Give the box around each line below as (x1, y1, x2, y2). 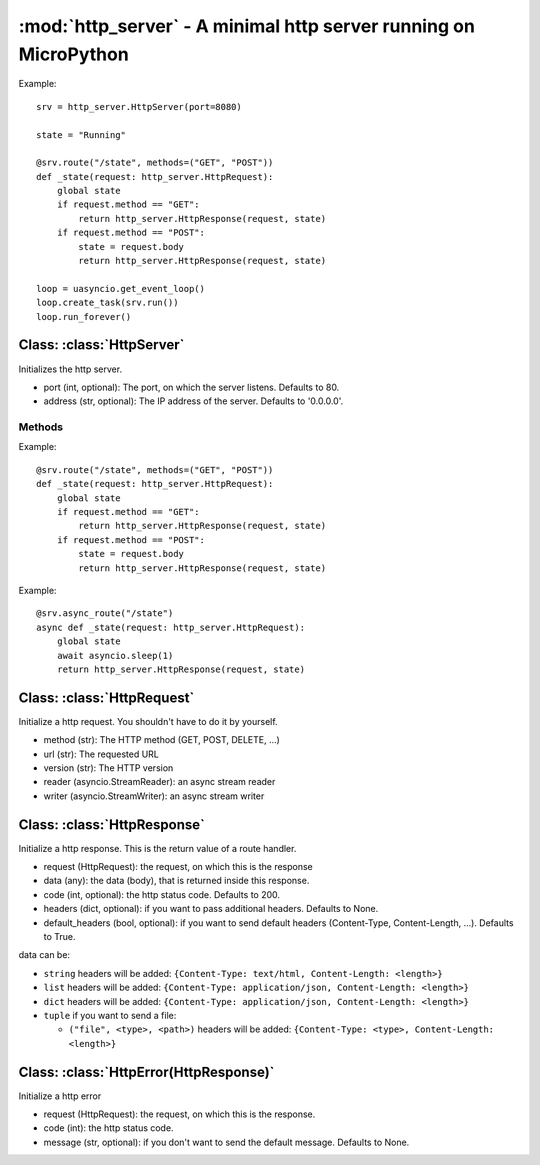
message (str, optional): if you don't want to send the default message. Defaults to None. (43, 1136, 410, 1148)
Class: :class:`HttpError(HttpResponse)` (18, 1063, 275, 1080)
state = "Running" (36, 129, 127, 140)
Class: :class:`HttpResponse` (18, 816, 205, 833)
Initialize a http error (18, 1090, 102, 1102)
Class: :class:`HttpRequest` (18, 689, 195, 706)
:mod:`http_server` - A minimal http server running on (18, 15, 475, 37)
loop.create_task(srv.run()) (36, 297, 179, 309)
